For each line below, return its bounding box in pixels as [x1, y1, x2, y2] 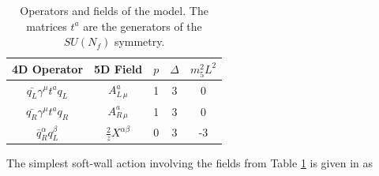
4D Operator [12, 61, 84, 77]
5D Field [94, 61, 143, 77]
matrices [26, 17, 67, 34]
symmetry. [114, 33, 165, 50]
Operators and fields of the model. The [20, 2, 208, 18]
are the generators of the [83, 17, 202, 34]
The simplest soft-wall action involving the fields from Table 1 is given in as [6, 154, 373, 170]
